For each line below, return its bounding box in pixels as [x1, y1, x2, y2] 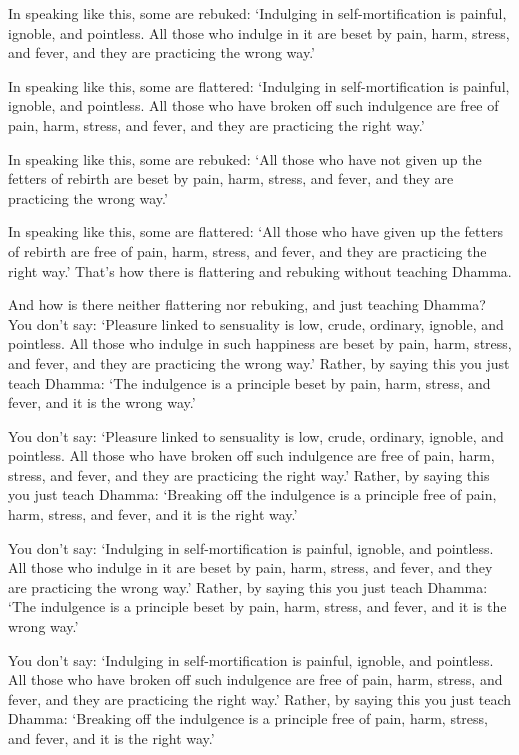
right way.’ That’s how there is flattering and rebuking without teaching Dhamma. [8, 260, 512, 281]
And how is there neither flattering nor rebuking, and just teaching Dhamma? [8, 294, 486, 315]
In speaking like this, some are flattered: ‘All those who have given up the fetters [8, 221, 504, 242]
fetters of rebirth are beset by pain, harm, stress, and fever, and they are [8, 168, 454, 189]
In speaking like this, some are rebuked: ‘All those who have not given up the [8, 148, 482, 169]
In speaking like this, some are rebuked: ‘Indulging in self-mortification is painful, [8, 3, 507, 23]
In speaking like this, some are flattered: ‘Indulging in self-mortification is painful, [8, 75, 510, 96]
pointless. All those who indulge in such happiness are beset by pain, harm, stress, [8, 333, 512, 354]
